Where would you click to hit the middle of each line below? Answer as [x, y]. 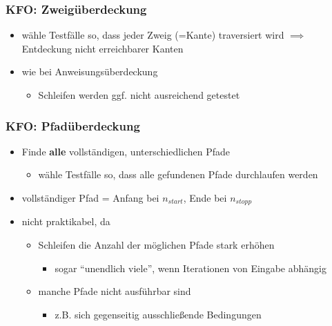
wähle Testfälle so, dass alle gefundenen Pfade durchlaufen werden [178, 174]
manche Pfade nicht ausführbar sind [115, 291]
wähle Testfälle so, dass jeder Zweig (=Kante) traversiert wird [153, 35]
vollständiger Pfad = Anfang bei [90, 198]
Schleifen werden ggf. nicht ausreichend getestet [139, 95]
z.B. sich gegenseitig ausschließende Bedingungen [158, 314]
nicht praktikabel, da [66, 221]
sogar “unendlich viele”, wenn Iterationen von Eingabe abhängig [191, 268]
